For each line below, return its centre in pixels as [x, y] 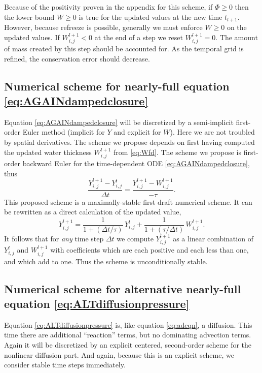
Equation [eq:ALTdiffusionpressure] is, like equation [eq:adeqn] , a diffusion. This [128, 324]
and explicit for [137, 132]
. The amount [237, 37]
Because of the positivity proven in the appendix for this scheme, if [108, 7]
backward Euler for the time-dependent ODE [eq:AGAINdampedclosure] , [136, 163]
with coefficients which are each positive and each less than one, [149, 250]
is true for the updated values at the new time [151, 17]
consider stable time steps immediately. [65, 365]
